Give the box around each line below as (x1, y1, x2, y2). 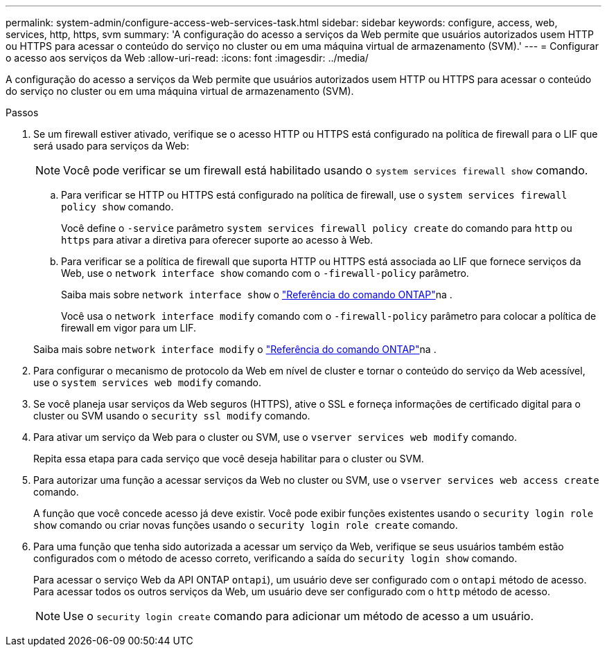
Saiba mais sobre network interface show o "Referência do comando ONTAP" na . (61, 289, 452, 300)
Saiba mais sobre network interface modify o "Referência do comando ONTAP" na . (33, 343, 437, 355)
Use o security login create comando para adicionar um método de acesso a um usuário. (63, 609, 534, 623)
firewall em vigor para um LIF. (61, 322, 196, 334)
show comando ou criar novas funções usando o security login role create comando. (33, 519, 458, 531)
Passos (6, 107, 39, 118)
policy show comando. (61, 201, 174, 212)
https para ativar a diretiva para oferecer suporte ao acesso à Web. (61, 234, 373, 246)
